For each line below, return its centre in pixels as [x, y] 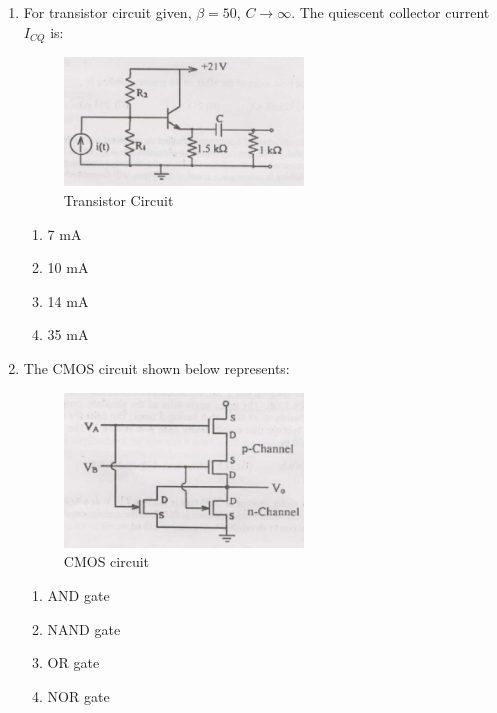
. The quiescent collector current [390, 12]
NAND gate [84, 628]
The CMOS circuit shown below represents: [156, 368]
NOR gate [78, 695]
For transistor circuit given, [107, 12]
